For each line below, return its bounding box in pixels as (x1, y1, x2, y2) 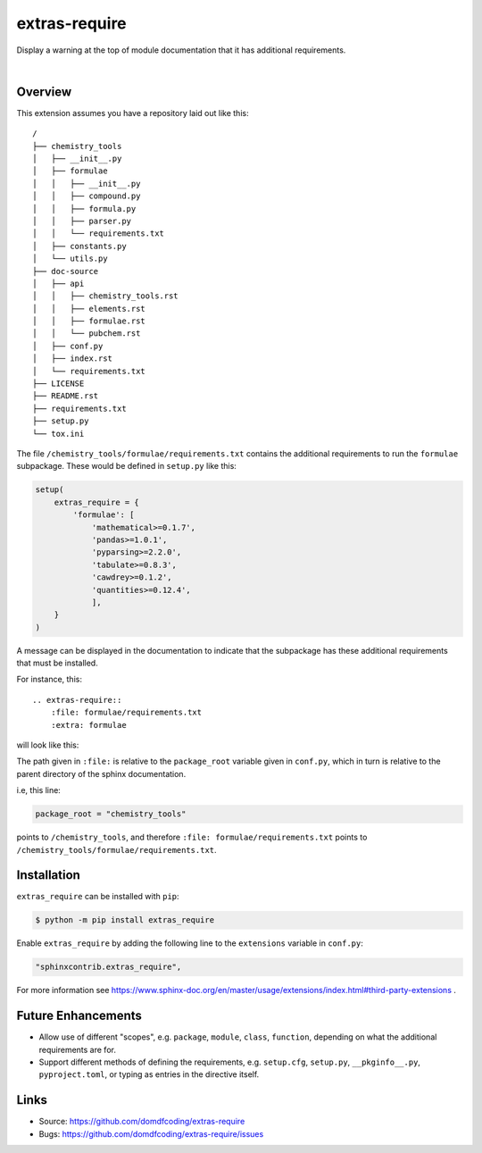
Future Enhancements (16, 1008, 143, 1023)
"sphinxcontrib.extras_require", (35, 962, 182, 973)
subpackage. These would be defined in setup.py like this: (16, 461, 237, 472)
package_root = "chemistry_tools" (35, 809, 187, 819)
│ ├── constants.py (32, 241, 127, 251)
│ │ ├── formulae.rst (32, 316, 146, 326)
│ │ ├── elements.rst (32, 304, 146, 313)
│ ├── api (32, 278, 85, 288)
